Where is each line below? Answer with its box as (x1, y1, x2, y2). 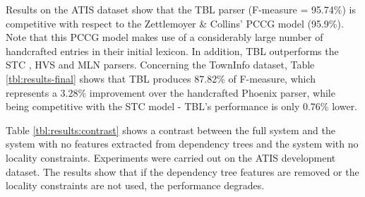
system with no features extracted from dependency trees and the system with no (6, 136, 359, 151)
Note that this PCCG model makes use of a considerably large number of (6, 30, 323, 44)
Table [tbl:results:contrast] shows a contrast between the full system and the (6, 122, 335, 137)
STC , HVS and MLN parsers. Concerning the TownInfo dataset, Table (6, 57, 315, 72)
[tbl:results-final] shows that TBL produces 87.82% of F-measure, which (6, 71, 316, 85)
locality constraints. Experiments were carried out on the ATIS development (6, 150, 336, 165)
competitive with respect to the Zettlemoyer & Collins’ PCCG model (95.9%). (6, 16, 344, 30)
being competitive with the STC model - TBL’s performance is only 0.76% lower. (6, 99, 358, 114)
